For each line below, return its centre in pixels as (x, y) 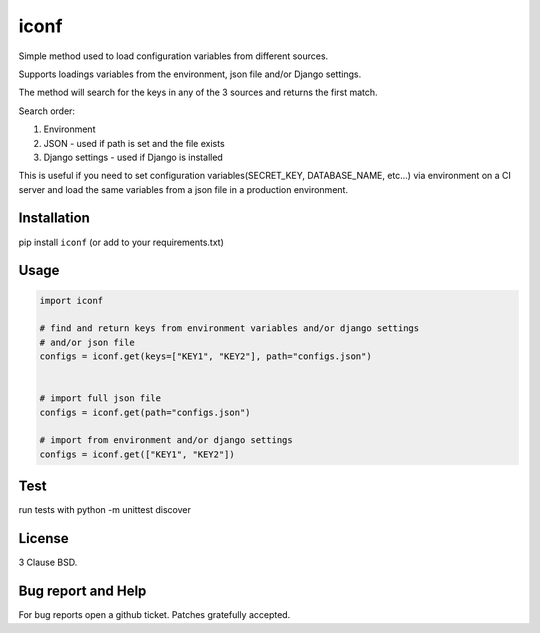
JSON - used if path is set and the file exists (134, 143)
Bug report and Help (82, 591)
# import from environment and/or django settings (166, 440)
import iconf (71, 300)
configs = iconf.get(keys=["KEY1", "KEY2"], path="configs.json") (205, 356)
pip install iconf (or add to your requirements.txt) (121, 242)
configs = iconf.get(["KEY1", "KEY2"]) (137, 454)
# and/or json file (87, 342)
